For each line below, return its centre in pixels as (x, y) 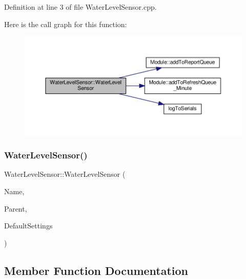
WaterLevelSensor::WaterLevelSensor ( (65, 174)
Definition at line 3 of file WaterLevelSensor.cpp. (80, 7)
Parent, (16, 208)
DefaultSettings (28, 226)
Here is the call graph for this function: (66, 24)
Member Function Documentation (96, 270)
